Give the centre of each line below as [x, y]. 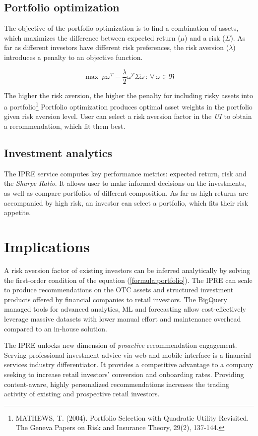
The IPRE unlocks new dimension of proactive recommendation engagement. [121, 345]
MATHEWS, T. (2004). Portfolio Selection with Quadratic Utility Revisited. [132, 417]
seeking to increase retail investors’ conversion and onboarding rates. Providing [124, 374]
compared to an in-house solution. [56, 328]
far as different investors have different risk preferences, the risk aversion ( [117, 47]
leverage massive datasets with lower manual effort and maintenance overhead [123, 318]
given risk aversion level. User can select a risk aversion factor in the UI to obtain [128, 116]
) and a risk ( [205, 37]
